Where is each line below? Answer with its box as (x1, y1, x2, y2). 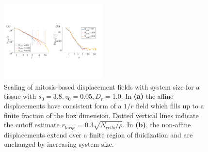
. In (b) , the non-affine (123, 120, 191, 130)
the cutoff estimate (4, 120, 60, 130)
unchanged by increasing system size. (4, 139, 114, 149)
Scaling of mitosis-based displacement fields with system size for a (4, 81, 200, 91)
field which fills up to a (136, 100, 204, 110)
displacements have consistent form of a (4, 100, 122, 110)
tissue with (4, 91, 36, 101)
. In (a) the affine (121, 91, 174, 101)
